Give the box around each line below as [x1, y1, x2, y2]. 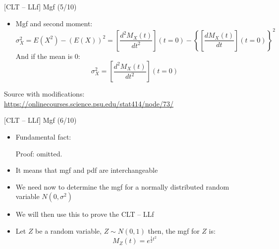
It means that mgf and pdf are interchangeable [15, 165, 158, 175]
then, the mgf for [148, 226, 200, 236]
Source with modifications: [4, 89, 85, 99]
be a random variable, [35, 226, 102, 236]
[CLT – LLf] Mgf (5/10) [4, 1, 77, 11]
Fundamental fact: [15, 132, 71, 142]
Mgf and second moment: [15, 18, 93, 28]
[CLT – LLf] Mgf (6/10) [4, 115, 77, 125]
